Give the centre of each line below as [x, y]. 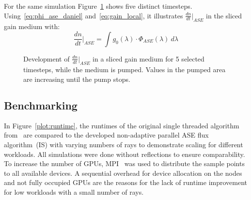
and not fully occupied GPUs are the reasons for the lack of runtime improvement [125, 182]
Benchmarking [41, 105]
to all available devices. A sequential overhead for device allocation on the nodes [123, 173]
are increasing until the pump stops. [77, 79]
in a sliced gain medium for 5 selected [149, 58]
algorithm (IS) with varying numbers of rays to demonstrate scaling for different [124, 145]
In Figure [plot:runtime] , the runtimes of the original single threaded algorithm [122, 125]
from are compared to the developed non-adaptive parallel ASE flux [106, 135]
